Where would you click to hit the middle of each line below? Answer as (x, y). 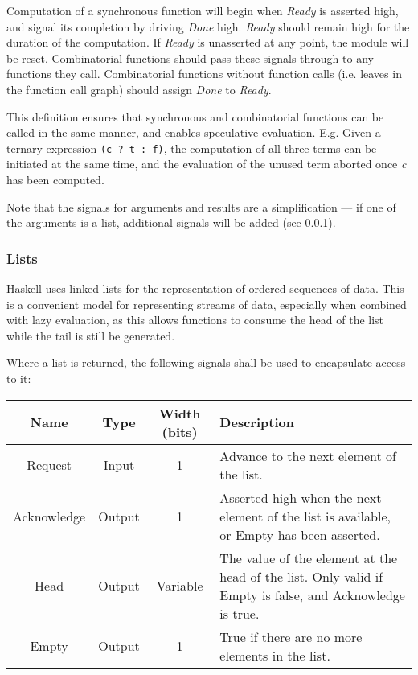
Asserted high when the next (301, 497)
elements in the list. (275, 655)
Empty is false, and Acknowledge (312, 595)
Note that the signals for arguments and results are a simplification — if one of (201, 206)
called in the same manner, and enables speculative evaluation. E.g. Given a (194, 132)
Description (257, 422)
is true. (240, 613)
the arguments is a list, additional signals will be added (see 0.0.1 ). (171, 222)
